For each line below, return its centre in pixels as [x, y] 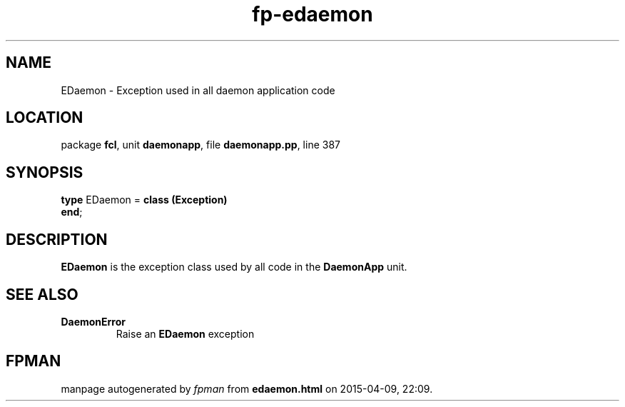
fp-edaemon [312, 14]
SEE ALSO [42, 294]
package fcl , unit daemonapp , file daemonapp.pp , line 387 [200, 145]
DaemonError [93, 321]
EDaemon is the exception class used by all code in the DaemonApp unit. [234, 267]
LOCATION [45, 118]
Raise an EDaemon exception [185, 333]
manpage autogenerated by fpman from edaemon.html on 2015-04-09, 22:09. [247, 388]
